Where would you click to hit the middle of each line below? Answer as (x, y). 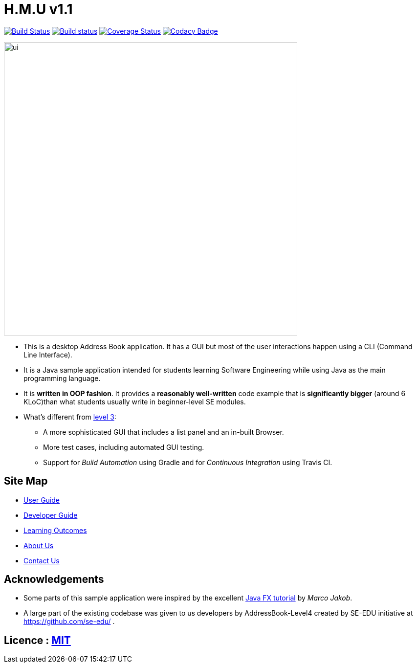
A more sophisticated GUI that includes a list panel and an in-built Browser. (164, 432)
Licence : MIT (37, 640)
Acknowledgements (54, 579)
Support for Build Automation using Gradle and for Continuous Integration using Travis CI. (188, 462)
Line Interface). (48, 355)
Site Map (26, 481)
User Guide (42, 500)
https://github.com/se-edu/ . (69, 622)
